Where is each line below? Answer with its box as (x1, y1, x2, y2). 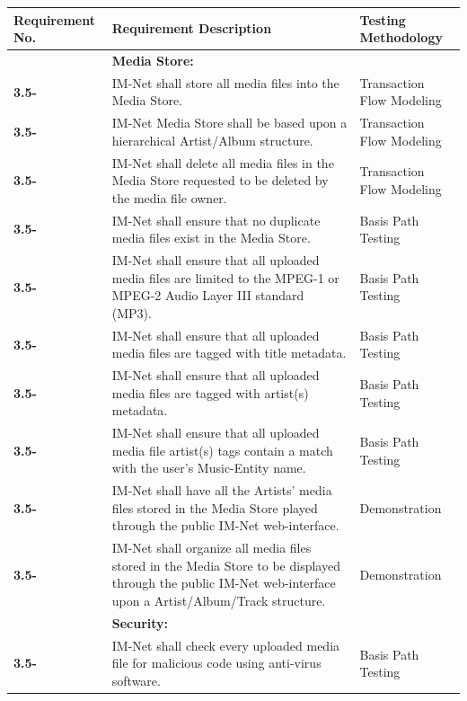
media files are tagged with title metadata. (111, 343, 347, 362)
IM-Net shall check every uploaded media (111, 635, 340, 654)
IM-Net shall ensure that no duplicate (111, 210, 321, 229)
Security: (111, 613, 169, 632)
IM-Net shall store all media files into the (111, 73, 339, 92)
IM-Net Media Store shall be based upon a (111, 113, 348, 132)
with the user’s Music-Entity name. (111, 458, 306, 477)
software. (111, 670, 161, 689)
